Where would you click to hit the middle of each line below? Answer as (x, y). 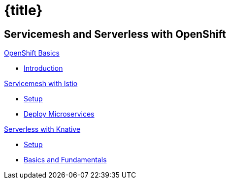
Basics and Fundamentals (65, 160)
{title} (23, 10)
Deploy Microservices (59, 114)
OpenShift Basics (32, 53)
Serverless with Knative (42, 129)
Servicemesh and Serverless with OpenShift (115, 34)
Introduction (43, 68)
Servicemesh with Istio (41, 84)
